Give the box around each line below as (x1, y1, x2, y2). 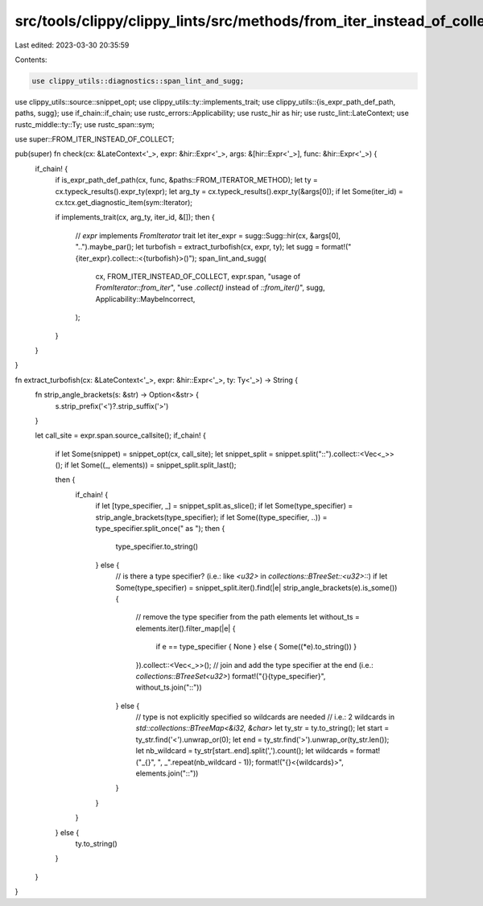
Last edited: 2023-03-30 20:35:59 (14, 40, 130, 50)
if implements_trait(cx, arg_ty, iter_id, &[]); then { (55, 212, 215, 222)
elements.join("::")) (135, 768, 199, 778)
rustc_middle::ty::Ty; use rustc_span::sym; (14, 119, 155, 129)
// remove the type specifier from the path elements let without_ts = (135, 612, 360, 622)
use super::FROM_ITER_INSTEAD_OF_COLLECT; (14, 134, 175, 144)
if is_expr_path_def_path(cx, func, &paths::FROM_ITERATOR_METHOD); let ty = (55, 175, 318, 185)
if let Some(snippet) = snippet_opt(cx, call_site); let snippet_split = (55, 449, 274, 459)
